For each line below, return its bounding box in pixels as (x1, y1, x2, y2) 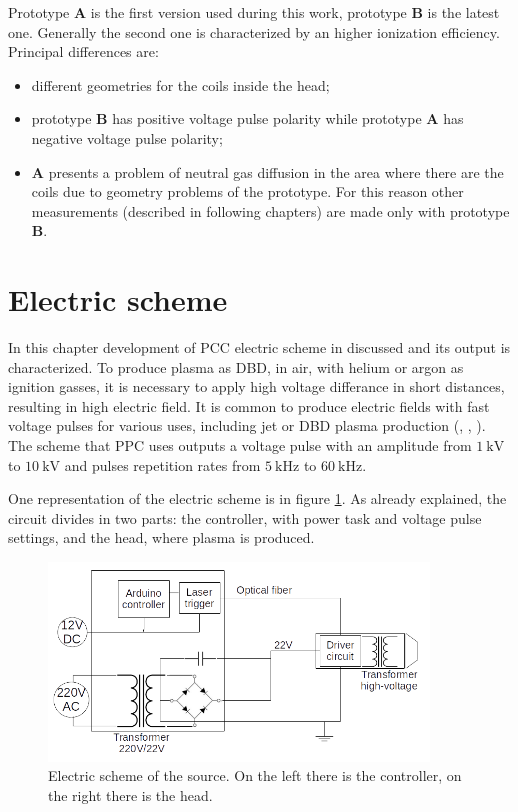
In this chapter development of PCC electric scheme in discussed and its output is (8, 337, 511, 358)
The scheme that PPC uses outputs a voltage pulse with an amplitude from (8, 435, 472, 456)
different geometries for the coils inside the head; (31, 74, 330, 95)
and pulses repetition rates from (64, 454, 261, 475)
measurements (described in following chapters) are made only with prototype (31, 200, 510, 221)
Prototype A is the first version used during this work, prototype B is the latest (8, 2, 500, 22)
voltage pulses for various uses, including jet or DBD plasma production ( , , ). (8, 415, 486, 436)
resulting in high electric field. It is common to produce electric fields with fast (8, 395, 490, 416)
